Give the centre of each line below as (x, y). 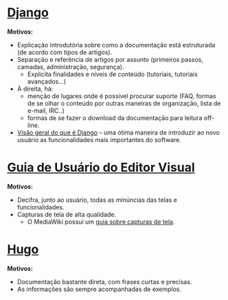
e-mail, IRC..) (46, 111)
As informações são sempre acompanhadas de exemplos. (99, 289)
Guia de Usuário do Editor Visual (101, 168)
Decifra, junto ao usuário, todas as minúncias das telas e (97, 200)
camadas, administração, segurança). (70, 67)
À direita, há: (35, 89)
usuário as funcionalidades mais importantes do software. (99, 139)
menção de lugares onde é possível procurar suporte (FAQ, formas (122, 96)
